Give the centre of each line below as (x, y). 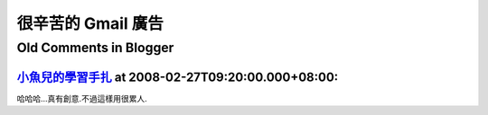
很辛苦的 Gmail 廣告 (90, 23)
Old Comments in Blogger (95, 48)
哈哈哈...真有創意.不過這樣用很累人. (82, 98)
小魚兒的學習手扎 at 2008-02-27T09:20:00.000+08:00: (178, 77)
